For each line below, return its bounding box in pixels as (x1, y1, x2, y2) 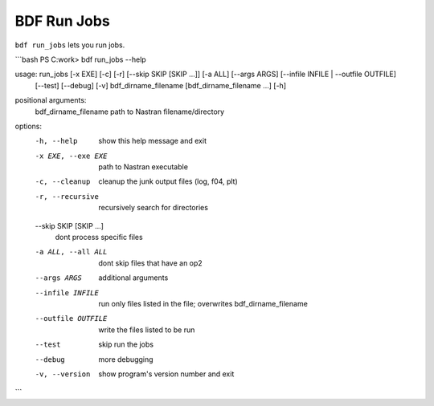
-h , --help (35, 136, 78, 146)
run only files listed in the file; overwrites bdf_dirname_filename (98, 298, 309, 308)
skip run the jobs (98, 339, 154, 349)
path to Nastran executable (98, 162, 189, 172)
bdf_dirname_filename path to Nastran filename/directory (35, 107, 225, 116)
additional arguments (98, 273, 169, 282)
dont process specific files (55, 233, 144, 242)
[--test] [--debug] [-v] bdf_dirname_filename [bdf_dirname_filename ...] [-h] (35, 80, 287, 90)
